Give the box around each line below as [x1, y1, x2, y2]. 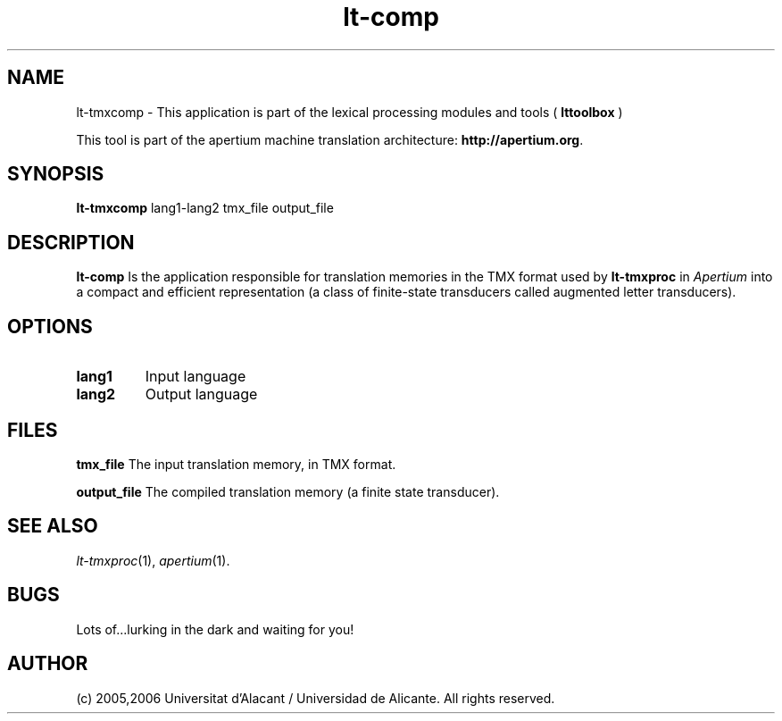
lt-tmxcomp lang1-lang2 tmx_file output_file [76, 200, 334, 216]
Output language [145, 385, 258, 404]
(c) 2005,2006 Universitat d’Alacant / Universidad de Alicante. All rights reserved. [76, 690, 555, 706]
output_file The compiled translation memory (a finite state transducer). [76, 483, 500, 499]
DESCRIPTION [7, 231, 135, 254]
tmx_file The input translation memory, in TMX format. [76, 456, 396, 472]
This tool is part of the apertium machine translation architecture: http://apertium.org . [76, 131, 584, 147]
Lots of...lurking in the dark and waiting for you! [76, 621, 354, 637]
